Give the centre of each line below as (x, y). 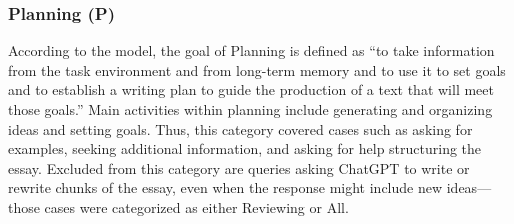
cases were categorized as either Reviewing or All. (196, 206)
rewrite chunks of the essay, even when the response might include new (225, 187)
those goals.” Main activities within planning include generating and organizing (250, 109)
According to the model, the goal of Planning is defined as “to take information (251, 50)
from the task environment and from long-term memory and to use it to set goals (257, 69)
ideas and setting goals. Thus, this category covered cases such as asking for (240, 128)
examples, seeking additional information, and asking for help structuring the (245, 148)
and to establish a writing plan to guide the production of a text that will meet (251, 89)
